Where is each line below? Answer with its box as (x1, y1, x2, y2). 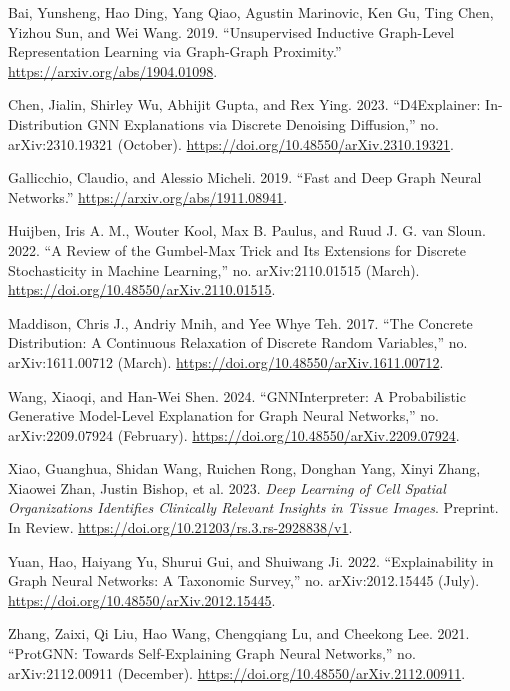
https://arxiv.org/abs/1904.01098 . (8, 60, 218, 81)
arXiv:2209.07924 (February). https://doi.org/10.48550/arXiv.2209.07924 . (8, 424, 460, 445)
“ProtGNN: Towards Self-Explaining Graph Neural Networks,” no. (8, 643, 416, 664)
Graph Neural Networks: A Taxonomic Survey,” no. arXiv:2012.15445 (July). (8, 570, 480, 591)
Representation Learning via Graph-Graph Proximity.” (8, 41, 342, 62)
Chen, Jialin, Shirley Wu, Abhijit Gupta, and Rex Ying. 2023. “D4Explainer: (8, 94, 481, 115)
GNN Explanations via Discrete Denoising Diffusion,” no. (87, 113, 439, 134)
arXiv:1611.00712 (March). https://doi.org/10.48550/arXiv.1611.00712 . (8, 351, 444, 372)
